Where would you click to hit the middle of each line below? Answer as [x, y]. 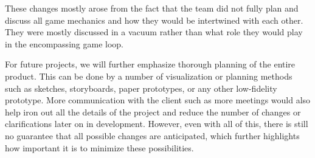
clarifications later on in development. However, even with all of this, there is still [157, 124]
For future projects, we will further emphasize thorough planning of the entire [150, 64]
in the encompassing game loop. [64, 43]
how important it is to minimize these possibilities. [99, 147]
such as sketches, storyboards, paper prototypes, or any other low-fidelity [141, 88]
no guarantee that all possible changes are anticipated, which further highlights [152, 135]
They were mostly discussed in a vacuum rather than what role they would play [154, 32]
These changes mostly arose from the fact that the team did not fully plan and [152, 8]
